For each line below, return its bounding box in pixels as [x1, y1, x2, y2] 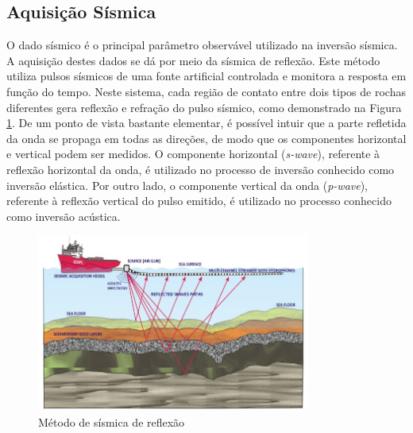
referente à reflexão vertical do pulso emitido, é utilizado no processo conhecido [6, 192, 392, 209]
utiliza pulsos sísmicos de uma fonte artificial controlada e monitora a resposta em [6, 68, 407, 84]
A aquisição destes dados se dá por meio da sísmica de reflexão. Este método [6, 52, 380, 68]
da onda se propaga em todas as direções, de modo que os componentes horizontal [6, 130, 407, 146]
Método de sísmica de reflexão [38, 414, 185, 431]
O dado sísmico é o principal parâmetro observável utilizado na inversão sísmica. [6, 37, 398, 53]
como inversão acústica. [6, 207, 121, 224]
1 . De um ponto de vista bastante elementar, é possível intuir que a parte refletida [6, 114, 407, 131]
